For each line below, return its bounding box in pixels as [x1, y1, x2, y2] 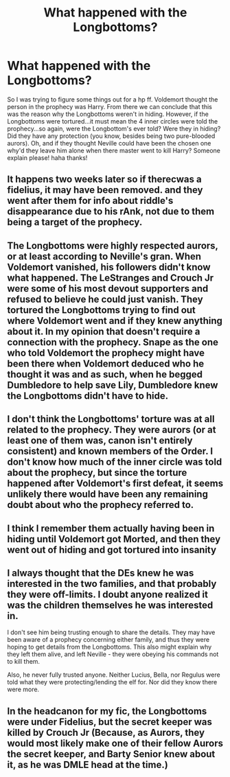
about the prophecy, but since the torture [7, 467, 187, 478]
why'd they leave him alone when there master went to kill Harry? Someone [7, 146, 221, 154]
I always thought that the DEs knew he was [7, 567, 194, 579]
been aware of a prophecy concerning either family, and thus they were [7, 636, 210, 644]
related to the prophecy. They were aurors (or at [7, 424, 216, 436]
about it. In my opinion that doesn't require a [7, 325, 200, 337]
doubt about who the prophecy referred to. [7, 499, 194, 511]
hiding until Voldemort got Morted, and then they [7, 533, 221, 545]
